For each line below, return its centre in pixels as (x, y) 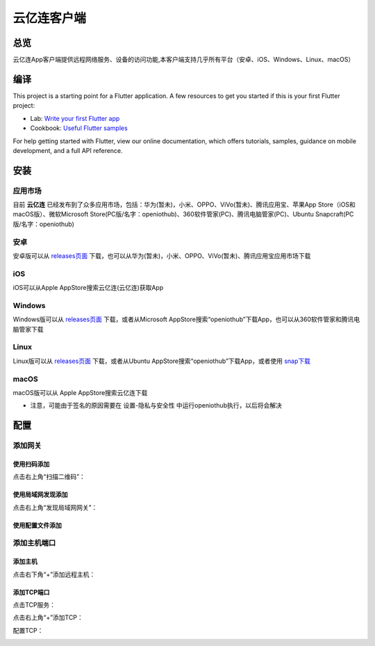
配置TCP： (28, 630)
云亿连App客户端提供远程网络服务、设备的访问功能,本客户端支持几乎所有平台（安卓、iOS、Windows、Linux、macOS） (184, 60)
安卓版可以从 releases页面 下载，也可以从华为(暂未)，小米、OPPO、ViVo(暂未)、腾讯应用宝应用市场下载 (162, 256)
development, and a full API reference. (68, 150)
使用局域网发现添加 (40, 494)
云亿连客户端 (50, 18)
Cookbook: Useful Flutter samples (79, 128)
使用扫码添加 (31, 464)
